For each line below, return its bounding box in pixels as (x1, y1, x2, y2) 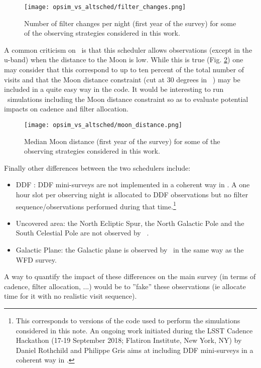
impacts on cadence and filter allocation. (4, 103, 128, 114)
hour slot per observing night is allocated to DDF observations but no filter (16, 189, 248, 200)
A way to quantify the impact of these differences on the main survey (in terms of (4, 271, 256, 282)
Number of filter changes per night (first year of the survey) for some (24, 18, 236, 28)
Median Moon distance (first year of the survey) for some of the (24, 136, 220, 146)
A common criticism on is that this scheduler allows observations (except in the (4, 44, 252, 55)
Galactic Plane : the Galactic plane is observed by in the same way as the (16, 244, 244, 255)
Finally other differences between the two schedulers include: (4, 162, 191, 173)
